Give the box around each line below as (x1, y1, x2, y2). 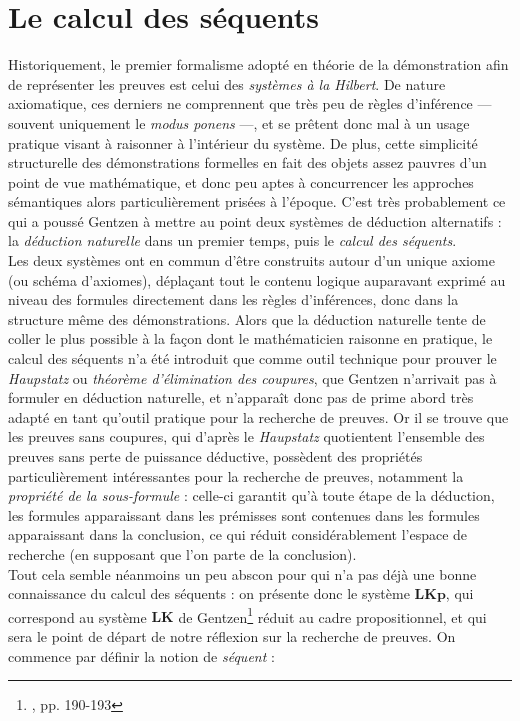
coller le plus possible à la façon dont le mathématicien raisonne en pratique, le (8, 328, 493, 349)
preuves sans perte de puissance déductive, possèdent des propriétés (8, 446, 423, 466)
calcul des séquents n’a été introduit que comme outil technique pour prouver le (8, 348, 497, 369)
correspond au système (8, 606, 147, 627)
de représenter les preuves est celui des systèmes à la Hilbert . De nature (8, 73, 446, 94)
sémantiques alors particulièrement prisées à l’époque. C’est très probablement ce (8, 191, 506, 212)
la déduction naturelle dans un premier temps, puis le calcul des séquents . (8, 230, 457, 251)
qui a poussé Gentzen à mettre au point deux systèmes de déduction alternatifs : (8, 210, 502, 231)
